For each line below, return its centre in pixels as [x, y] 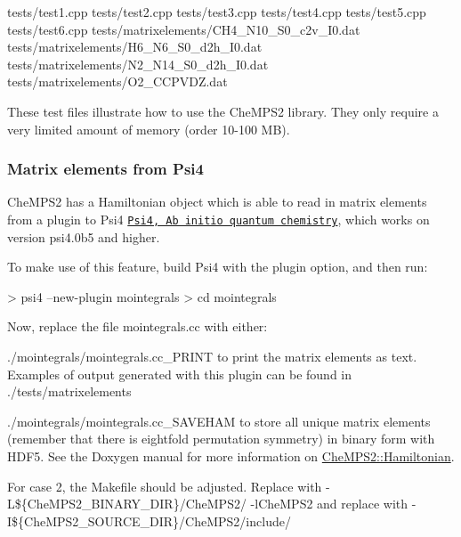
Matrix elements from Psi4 [105, 169]
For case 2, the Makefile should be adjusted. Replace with [165, 486]
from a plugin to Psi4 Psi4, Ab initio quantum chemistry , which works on [218, 219]
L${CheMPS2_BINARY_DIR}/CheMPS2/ [127, 504]
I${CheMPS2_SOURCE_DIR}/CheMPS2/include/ [149, 521]
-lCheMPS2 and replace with [329, 504]
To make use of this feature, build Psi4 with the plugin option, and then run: [218, 267]
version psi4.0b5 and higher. [84, 236]
